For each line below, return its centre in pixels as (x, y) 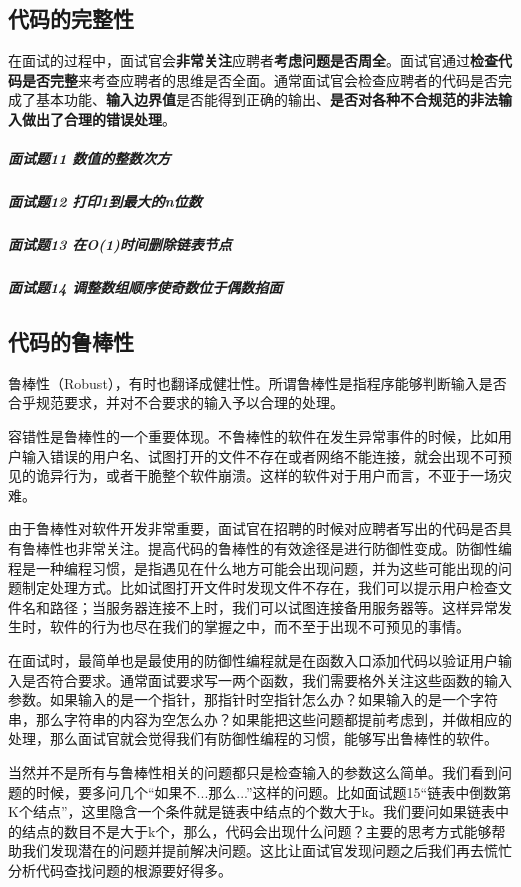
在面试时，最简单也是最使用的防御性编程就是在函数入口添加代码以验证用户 (253, 660)
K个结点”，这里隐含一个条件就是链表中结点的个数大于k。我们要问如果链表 (251, 811)
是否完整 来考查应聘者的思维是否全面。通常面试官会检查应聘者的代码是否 (259, 79)
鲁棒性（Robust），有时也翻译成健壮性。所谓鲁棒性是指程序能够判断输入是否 (257, 382)
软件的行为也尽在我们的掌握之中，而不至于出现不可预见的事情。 (259, 626)
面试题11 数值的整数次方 (89, 158)
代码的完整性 (71, 18)
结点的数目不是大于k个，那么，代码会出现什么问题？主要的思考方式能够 (256, 830)
